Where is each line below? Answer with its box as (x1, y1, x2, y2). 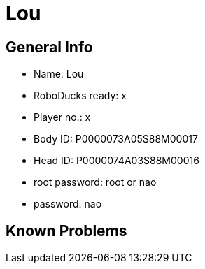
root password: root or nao (34, 176, 157, 189)
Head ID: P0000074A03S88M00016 (34, 154, 199, 167)
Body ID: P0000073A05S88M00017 (34, 133, 198, 145)
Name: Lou (34, 68, 84, 80)
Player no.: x (34, 111, 91, 124)
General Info (6, 38, 93, 56)
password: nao (34, 198, 102, 210)
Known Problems (6, 221, 127, 240)
